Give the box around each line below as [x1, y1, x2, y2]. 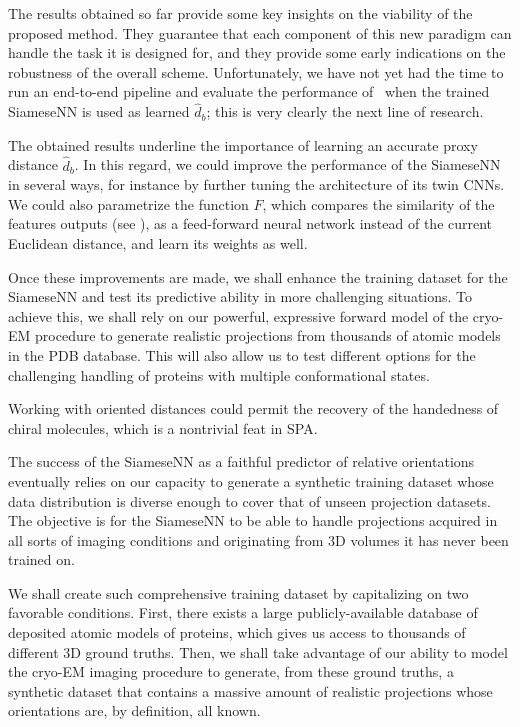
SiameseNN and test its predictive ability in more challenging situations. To [8, 286, 473, 307]
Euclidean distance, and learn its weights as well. [8, 232, 308, 253]
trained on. [8, 549, 75, 570]
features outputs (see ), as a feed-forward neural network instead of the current [8, 213, 493, 234]
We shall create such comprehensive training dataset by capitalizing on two [8, 582, 469, 603]
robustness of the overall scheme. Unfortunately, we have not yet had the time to [8, 61, 504, 82]
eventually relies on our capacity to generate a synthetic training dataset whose [8, 470, 494, 491]
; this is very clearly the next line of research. [206, 101, 484, 122]
